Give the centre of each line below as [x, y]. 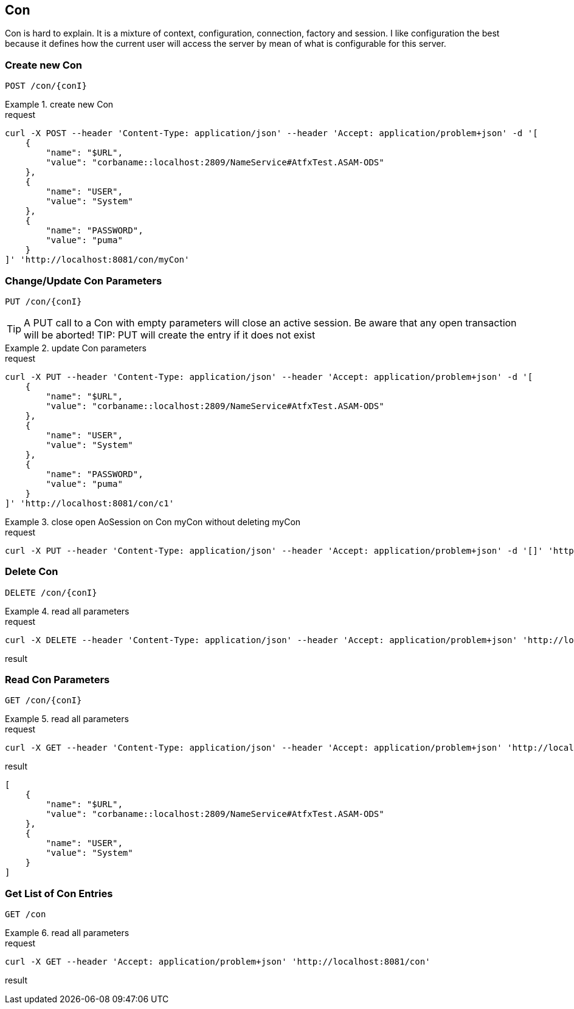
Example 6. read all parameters [67, 933]
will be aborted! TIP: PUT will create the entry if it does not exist [170, 335]
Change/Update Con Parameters [84, 281]
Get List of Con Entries [59, 893]
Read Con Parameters [57, 680]
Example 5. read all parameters [67, 719]
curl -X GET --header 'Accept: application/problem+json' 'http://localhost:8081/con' [218, 962]
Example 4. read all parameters [67, 611]
